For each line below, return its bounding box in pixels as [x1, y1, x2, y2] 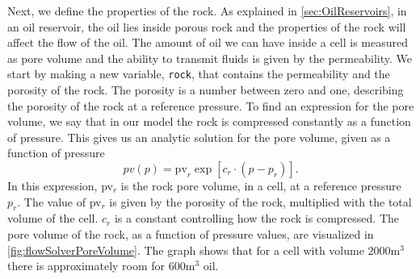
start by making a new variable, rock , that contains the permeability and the [7, 65, 390, 82]
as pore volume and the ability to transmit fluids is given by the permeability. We [7, 49, 412, 66]
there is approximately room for [7, 257, 166, 274]
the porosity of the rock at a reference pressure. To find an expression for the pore [7, 97, 414, 114]
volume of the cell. [7, 210, 99, 227]
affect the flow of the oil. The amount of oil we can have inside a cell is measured [7, 34, 409, 51]
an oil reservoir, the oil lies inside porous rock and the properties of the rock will [7, 18, 406, 35]
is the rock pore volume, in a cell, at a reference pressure [120, 177, 401, 194]
